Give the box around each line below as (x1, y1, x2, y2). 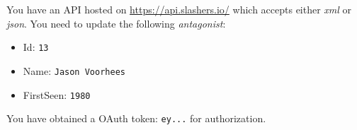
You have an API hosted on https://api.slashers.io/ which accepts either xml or (6, 2, 352, 16)
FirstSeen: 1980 (23, 87, 91, 102)
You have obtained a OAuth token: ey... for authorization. (6, 111, 266, 126)
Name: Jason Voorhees (23, 63, 125, 78)
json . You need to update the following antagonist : (6, 16, 226, 30)
